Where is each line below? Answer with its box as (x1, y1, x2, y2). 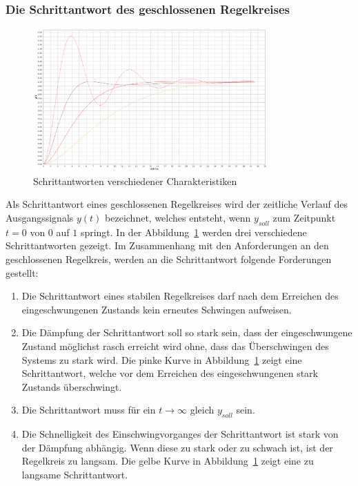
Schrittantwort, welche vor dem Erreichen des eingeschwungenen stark (21, 366, 318, 380)
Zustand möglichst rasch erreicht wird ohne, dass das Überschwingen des (21, 338, 329, 353)
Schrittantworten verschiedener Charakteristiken (33, 173, 237, 188)
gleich (190, 402, 215, 417)
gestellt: (6, 265, 39, 280)
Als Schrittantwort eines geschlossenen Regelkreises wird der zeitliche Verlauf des (6, 197, 348, 211)
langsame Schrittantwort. (21, 467, 128, 481)
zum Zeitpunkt (272, 211, 336, 225)
